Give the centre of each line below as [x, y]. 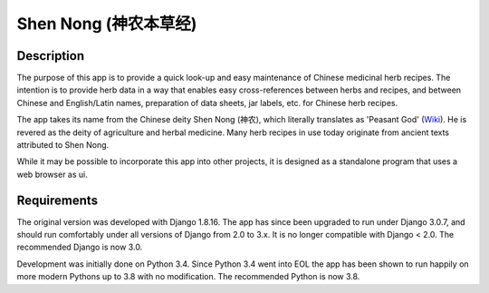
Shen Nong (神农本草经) [107, 24]
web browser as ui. [52, 174]
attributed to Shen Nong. [63, 145]
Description [51, 56]
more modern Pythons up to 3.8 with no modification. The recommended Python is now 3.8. [188, 277]
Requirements [58, 200]
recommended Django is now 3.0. [80, 247]
